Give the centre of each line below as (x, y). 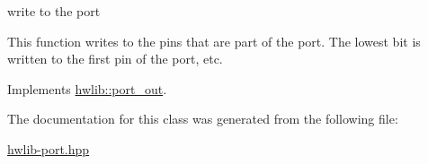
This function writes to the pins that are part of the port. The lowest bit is (214, 41)
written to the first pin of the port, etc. (115, 59)
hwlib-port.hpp (49, 148)
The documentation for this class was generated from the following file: (203, 119)
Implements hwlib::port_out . (87, 88)
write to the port (54, 11)
